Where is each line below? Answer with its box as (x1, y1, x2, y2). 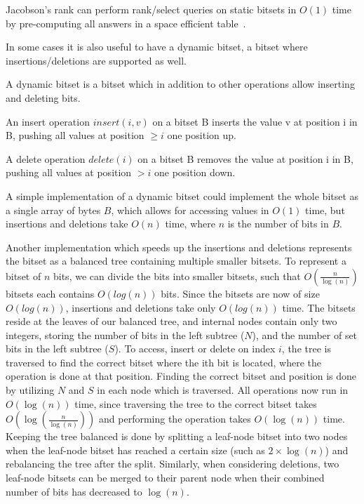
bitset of (6, 268, 41, 283)
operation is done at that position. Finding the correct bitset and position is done (6, 369, 357, 383)
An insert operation (6, 114, 90, 128)
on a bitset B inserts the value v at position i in (152, 114, 358, 128)
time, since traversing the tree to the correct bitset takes (74, 396, 317, 411)
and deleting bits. (6, 90, 81, 105)
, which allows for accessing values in (111, 202, 269, 217)
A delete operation (6, 151, 86, 166)
